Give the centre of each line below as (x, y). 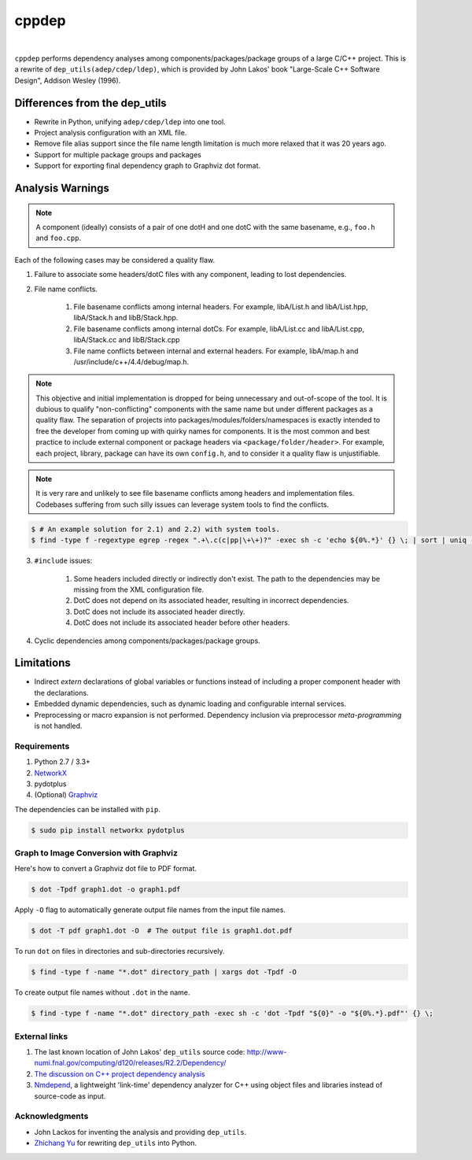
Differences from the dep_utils (90, 103)
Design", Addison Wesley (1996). (68, 80)
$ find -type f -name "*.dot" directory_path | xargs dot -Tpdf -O (164, 972)
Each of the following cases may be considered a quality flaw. (115, 260)
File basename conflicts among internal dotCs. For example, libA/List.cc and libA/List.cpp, (219, 329)
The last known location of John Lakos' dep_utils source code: (140, 1052)
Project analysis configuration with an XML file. (111, 133)
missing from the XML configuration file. (139, 589)
